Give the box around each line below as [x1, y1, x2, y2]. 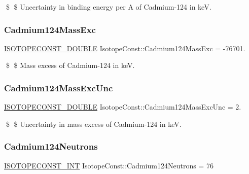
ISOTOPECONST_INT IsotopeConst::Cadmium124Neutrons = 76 [4, 160, 214, 170]
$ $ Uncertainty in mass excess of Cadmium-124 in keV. [6, 118, 182, 129]
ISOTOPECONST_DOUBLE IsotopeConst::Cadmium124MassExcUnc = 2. [4, 101, 241, 112]
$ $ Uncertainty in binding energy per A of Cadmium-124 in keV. [6, 2, 211, 12]
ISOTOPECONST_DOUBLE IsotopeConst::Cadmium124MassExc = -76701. [4, 43, 245, 53]
